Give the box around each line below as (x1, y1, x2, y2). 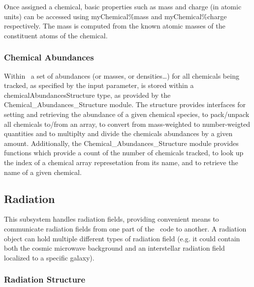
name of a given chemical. (4, 167, 82, 177)
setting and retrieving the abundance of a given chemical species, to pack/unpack (4, 109, 250, 119)
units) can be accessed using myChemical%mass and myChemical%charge (4, 11, 227, 21)
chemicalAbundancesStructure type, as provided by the (4, 89, 171, 100)
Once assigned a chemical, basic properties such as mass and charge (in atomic (4, 1, 242, 11)
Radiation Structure (4, 273, 86, 286)
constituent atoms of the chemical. (4, 30, 108, 40)
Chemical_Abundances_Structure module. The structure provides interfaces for (4, 99, 246, 110)
